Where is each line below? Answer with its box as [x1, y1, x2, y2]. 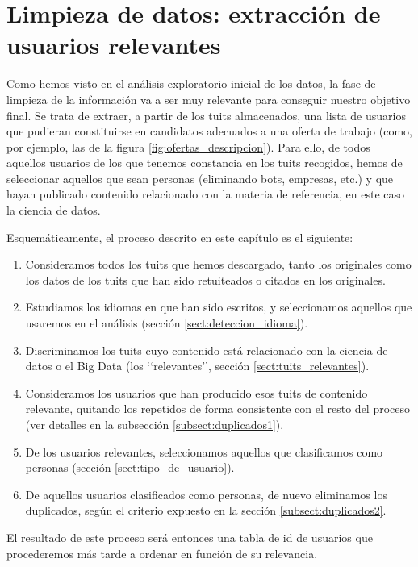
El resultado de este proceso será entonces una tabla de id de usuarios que [6, 528, 373, 545]
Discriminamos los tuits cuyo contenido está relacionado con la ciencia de [25, 341, 388, 358]
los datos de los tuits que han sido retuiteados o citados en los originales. [25, 271, 386, 288]
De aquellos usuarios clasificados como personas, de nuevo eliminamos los [25, 486, 387, 502]
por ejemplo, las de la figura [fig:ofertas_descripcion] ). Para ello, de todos [6, 138, 370, 155]
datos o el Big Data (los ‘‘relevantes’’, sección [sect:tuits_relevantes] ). [25, 357, 370, 374]
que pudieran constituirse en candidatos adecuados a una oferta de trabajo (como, [6, 123, 412, 140]
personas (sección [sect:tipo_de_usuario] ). [25, 459, 235, 476]
